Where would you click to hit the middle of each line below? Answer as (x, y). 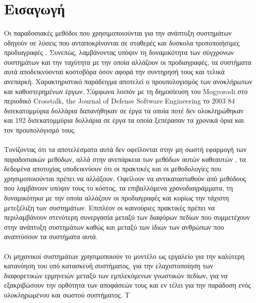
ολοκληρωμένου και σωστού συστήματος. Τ (67, 295)
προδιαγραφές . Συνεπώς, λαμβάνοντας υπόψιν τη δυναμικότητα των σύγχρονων (119, 52)
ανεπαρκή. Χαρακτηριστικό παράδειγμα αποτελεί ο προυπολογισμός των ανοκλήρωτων (128, 81)
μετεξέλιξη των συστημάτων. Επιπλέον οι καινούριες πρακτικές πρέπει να (109, 207)
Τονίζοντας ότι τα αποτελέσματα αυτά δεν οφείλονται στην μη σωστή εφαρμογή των (125, 149)
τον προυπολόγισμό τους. (40, 129)
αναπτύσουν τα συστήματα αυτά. (51, 236)
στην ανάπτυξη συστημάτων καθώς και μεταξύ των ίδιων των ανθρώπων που (114, 227)
